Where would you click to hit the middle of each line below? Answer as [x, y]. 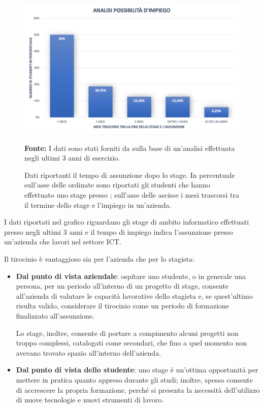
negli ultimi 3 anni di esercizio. [72, 158]
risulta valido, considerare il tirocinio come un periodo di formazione [123, 306]
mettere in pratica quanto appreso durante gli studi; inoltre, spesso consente [134, 379]
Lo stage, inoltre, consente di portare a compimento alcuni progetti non [127, 333]
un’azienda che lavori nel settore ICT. [63, 242]
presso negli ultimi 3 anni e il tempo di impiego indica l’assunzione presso [119, 231]
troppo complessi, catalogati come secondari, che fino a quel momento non [131, 343]
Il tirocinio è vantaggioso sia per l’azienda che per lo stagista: [99, 259]
